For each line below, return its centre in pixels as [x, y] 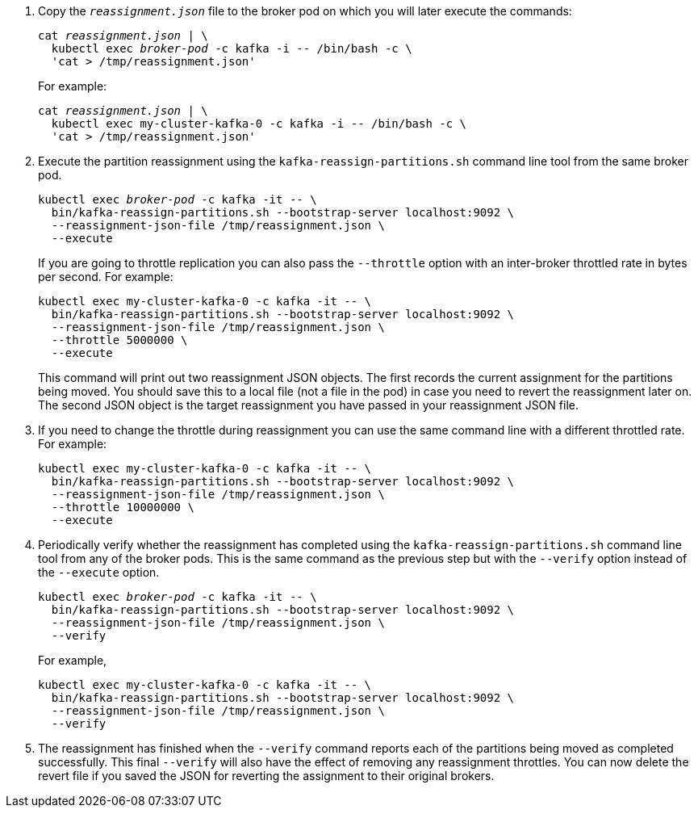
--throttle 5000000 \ [119, 340]
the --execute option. [99, 572]
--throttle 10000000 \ [123, 507]
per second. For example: [106, 277]
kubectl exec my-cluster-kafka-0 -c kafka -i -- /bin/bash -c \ [259, 124]
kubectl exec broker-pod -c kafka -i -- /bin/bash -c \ [232, 48]
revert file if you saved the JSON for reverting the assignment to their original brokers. [266, 776]
